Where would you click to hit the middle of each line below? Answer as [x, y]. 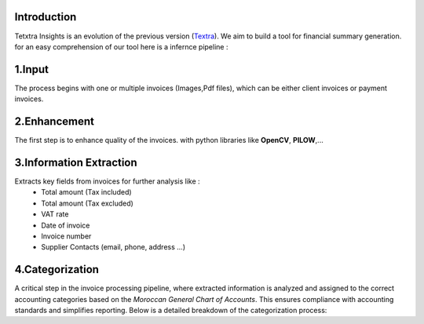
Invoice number [66, 236]
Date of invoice [66, 225]
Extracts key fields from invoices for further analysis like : [107, 181]
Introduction [46, 17]
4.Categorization [57, 269]
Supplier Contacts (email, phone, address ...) [113, 247]
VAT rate [55, 214]
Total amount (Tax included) [87, 192]
